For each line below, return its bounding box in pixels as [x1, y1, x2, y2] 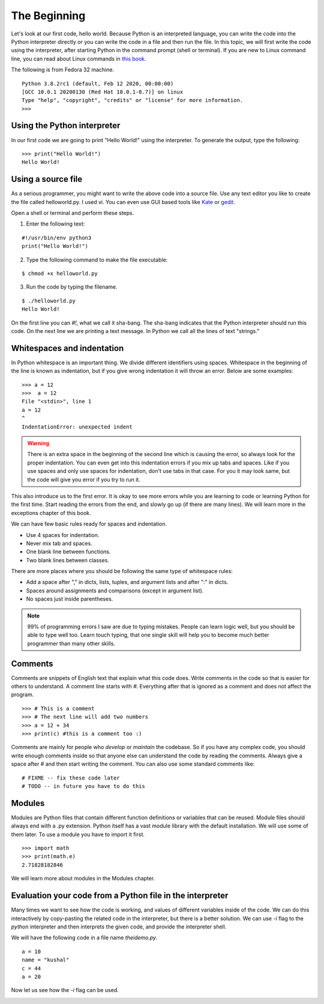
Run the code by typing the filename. [26, 283, 118, 290]
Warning [27, 439, 49, 446]
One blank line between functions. [26, 548, 111, 555]
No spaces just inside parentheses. [26, 595, 113, 603]
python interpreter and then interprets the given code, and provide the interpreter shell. [11, 923, 227, 930]
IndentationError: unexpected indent [22, 423, 133, 430]
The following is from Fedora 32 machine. [11, 66, 114, 73]
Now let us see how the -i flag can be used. [11, 987, 119, 994]
